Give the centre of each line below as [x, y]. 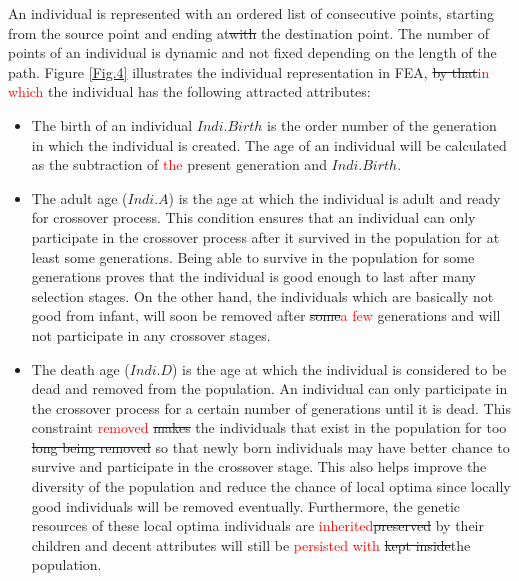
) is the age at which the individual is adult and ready [334, 197]
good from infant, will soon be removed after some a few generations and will [266, 315]
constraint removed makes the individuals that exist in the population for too [269, 427]
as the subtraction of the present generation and [179, 164]
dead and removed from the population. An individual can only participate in [269, 388]
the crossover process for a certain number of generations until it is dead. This [271, 407]
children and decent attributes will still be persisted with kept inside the [251, 544]
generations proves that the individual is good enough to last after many [253, 276]
